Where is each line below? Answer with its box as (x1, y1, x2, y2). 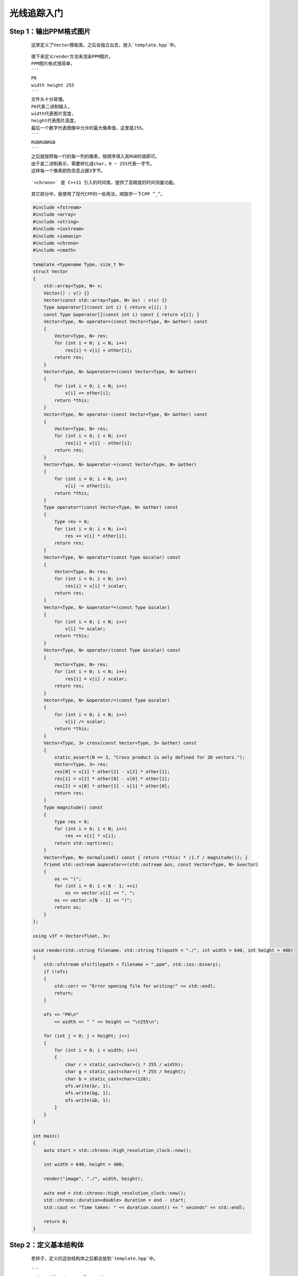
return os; (54, 904, 82, 911)
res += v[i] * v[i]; (65, 833, 117, 839)
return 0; (43, 1219, 68, 1224)
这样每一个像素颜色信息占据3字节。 (31, 168, 105, 174)
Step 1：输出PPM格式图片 (9, 27, 91, 36)
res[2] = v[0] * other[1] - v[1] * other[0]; (54, 783, 170, 789)
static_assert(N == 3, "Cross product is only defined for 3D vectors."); (54, 754, 246, 760)
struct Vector (33, 268, 68, 275)
